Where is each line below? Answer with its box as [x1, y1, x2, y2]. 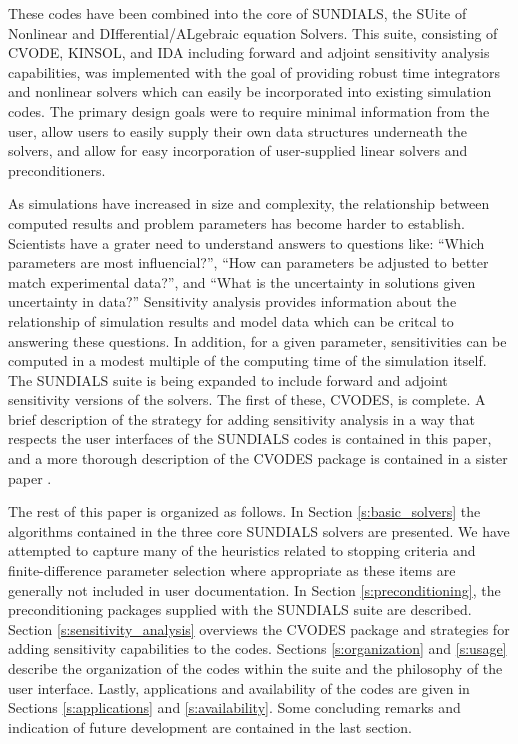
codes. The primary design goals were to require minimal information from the [8, 100, 490, 121]
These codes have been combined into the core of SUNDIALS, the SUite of [8, 3, 467, 23]
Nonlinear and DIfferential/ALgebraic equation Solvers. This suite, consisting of [8, 22, 498, 43]
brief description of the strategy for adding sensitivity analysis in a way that [8, 408, 475, 429]
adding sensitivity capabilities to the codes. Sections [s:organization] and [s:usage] [8, 638, 507, 659]
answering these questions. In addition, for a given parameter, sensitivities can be [8, 330, 507, 351]
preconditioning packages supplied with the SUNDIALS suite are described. [8, 599, 472, 620]
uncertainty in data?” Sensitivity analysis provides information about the [8, 291, 457, 312]
